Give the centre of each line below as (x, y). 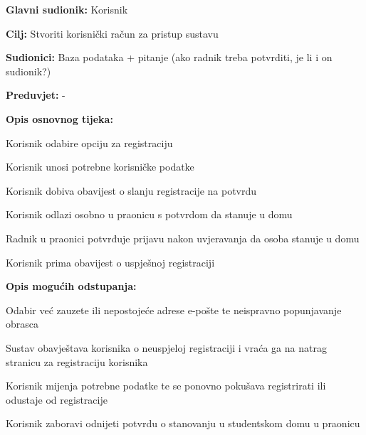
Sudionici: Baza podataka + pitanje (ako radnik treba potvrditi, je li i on (169, 57)
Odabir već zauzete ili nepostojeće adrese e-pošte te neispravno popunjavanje (174, 310)
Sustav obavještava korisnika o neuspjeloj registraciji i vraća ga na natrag (166, 347)
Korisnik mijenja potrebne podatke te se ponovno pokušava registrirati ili (166, 386)
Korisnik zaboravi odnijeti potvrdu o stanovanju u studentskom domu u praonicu (183, 423)
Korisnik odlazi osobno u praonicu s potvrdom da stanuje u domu (149, 214)
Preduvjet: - (36, 95)
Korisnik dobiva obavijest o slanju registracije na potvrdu (131, 190)
